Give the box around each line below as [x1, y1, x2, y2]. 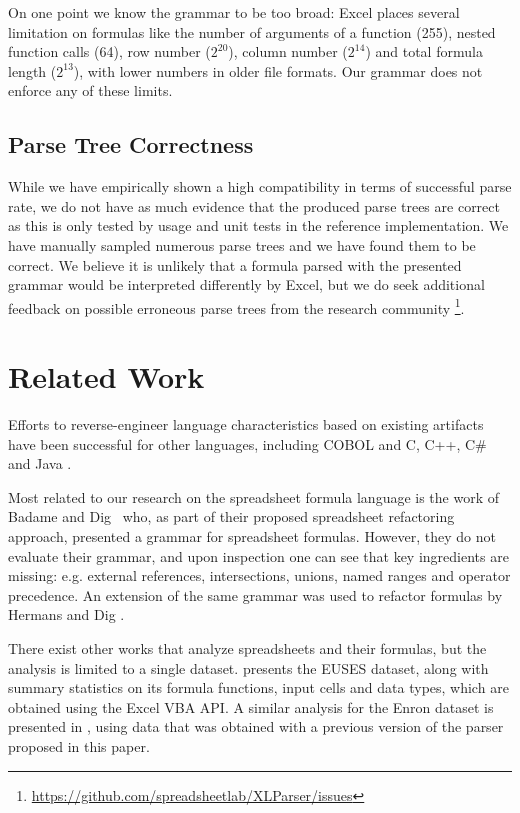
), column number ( [228, 41, 348, 62]
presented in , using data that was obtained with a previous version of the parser [8, 716, 504, 737]
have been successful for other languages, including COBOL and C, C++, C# [8, 433, 487, 454]
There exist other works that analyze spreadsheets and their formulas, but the [8, 638, 487, 659]
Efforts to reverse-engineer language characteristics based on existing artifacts [8, 414, 484, 435]
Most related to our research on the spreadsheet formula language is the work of [8, 486, 500, 507]
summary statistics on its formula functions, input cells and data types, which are [8, 677, 509, 698]
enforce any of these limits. [8, 80, 173, 101]
